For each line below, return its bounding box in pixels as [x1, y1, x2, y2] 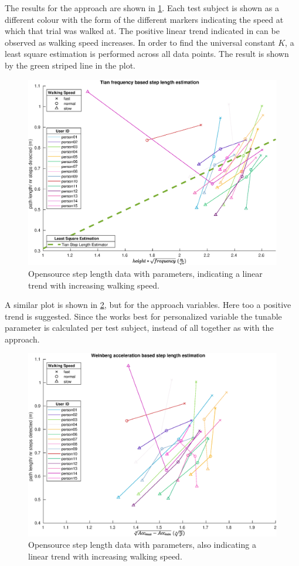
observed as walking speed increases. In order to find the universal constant [5, 36, 276, 48]
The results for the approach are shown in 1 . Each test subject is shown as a [5, 2, 279, 13]
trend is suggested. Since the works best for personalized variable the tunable [5, 310, 282, 322]
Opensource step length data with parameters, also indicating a [28, 538, 256, 551]
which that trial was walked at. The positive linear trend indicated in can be [5, 25, 280, 37]
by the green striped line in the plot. [5, 59, 136, 71]
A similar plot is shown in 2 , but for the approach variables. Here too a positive [5, 299, 291, 311]
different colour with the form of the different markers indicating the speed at [5, 13, 284, 25]
